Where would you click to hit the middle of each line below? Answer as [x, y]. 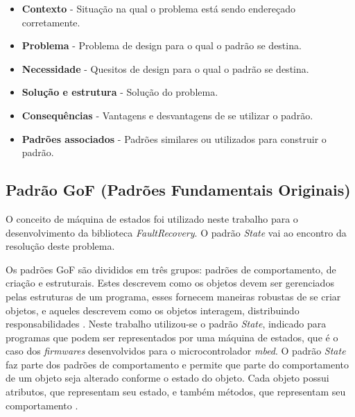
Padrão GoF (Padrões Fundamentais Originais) [178, 190]
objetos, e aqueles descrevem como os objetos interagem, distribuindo [153, 310]
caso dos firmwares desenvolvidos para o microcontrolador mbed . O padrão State [176, 351]
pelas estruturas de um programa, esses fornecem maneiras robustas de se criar [173, 296]
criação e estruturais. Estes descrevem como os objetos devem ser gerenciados [170, 283]
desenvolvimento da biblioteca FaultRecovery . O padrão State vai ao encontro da [176, 232]
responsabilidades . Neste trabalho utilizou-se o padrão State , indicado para [166, 324]
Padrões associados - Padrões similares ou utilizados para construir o [174, 138]
